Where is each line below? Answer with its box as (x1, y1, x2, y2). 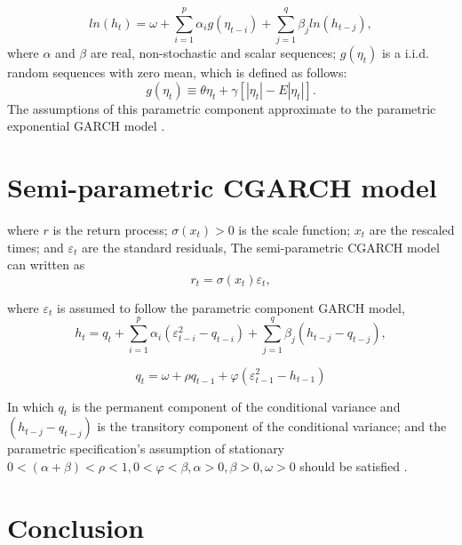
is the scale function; (238, 220, 351, 239)
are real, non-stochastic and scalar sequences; (90, 44, 337, 62)
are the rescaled (369, 220, 455, 239)
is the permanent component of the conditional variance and (71, 397, 401, 415)
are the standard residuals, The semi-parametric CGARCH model (82, 237, 440, 256)
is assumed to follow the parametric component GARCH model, (57, 298, 405, 317)
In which (7, 397, 54, 415)
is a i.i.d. (381, 44, 429, 62)
